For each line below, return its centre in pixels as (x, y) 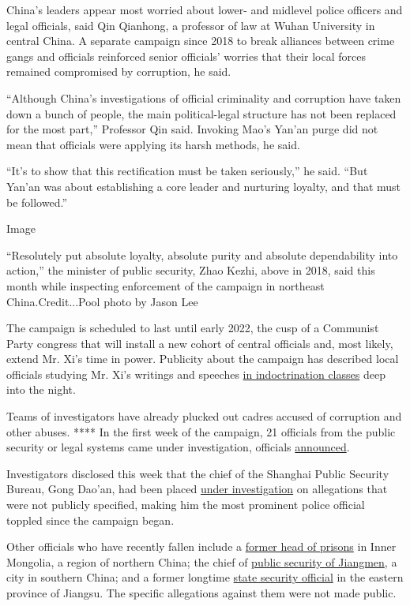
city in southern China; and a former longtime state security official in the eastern (205, 577)
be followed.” (37, 202)
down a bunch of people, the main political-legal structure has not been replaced (201, 113)
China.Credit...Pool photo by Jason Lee (102, 301)
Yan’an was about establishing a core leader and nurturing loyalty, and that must (204, 186)
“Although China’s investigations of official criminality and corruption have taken (204, 97)
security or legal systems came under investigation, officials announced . (178, 447)
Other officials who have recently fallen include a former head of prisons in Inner (201, 546)
